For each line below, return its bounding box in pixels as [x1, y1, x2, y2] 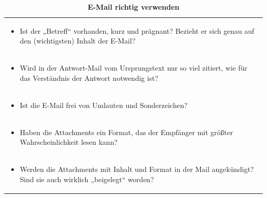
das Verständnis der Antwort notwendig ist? [20, 72, 158, 83]
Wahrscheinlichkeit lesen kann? [20, 137, 118, 147]
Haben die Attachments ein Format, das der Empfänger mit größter [20, 126, 233, 137]
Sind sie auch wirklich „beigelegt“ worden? [20, 173, 154, 184]
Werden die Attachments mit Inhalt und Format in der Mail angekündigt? [20, 164, 254, 174]
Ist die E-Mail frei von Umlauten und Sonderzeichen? [20, 99, 188, 110]
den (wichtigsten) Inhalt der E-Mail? [20, 35, 136, 46]
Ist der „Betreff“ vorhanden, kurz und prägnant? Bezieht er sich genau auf [20, 25, 254, 36]
